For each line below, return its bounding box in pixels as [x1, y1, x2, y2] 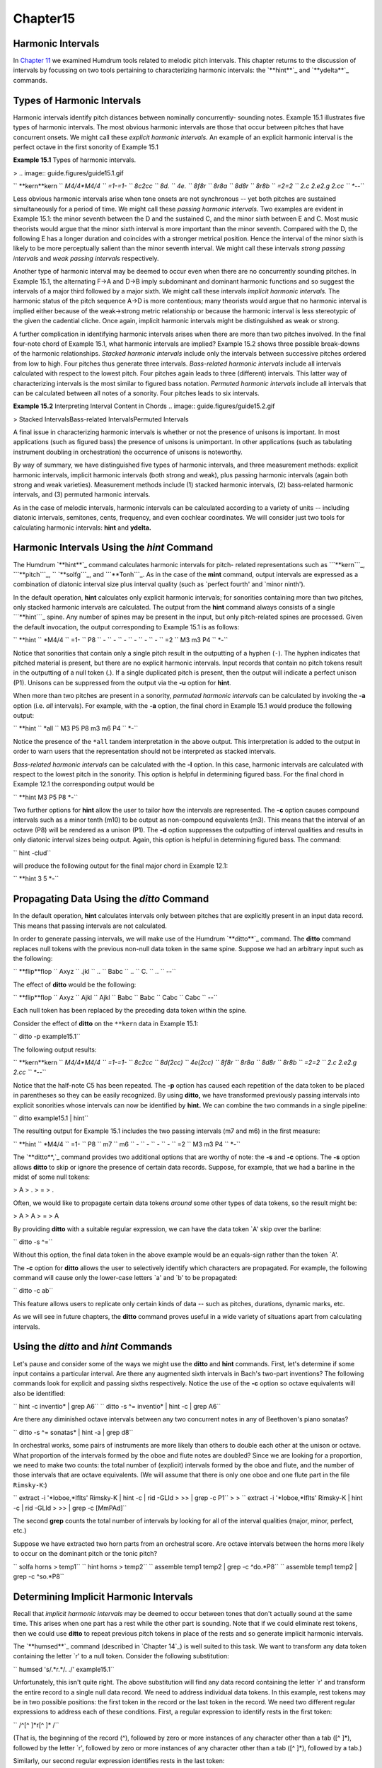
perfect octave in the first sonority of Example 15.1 [13, 142, 159, 151]
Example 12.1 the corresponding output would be [13, 780, 155, 789]
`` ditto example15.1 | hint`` [13, 1114, 88, 1122]
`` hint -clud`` [13, 849, 52, 857]
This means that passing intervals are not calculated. [13, 921, 168, 930]
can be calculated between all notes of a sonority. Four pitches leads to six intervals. [13, 389, 260, 397]
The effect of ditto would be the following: [13, 980, 137, 989]
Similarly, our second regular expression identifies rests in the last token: [13, 1756, 225, 1764]
